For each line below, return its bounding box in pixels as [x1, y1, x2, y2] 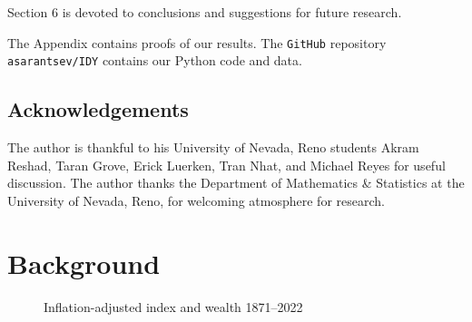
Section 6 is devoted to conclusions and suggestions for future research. [7, 3, 402, 21]
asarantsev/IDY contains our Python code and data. [7, 51, 302, 70]
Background [7, 244, 161, 281]
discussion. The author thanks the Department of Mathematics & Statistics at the [7, 173, 465, 192]
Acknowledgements [7, 95, 189, 123]
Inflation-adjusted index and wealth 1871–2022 [44, 297, 303, 316]
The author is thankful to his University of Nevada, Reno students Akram [7, 138, 419, 157]
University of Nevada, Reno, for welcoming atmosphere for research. [7, 190, 385, 210]
